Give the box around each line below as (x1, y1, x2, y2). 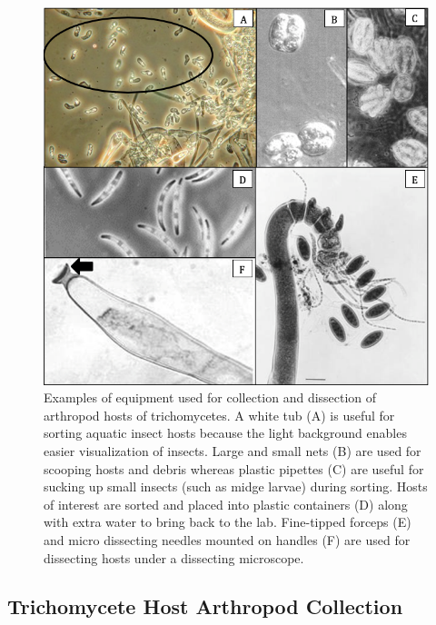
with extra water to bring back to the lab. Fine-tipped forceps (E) (44, 512, 411, 531)
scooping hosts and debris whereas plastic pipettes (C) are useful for (44, 459, 424, 478)
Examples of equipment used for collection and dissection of (44, 388, 377, 407)
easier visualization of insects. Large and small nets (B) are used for (44, 441, 421, 460)
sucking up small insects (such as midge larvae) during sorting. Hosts (44, 477, 428, 496)
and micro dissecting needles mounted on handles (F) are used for (44, 530, 411, 549)
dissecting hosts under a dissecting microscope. (44, 548, 304, 567)
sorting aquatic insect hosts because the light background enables (44, 423, 407, 442)
